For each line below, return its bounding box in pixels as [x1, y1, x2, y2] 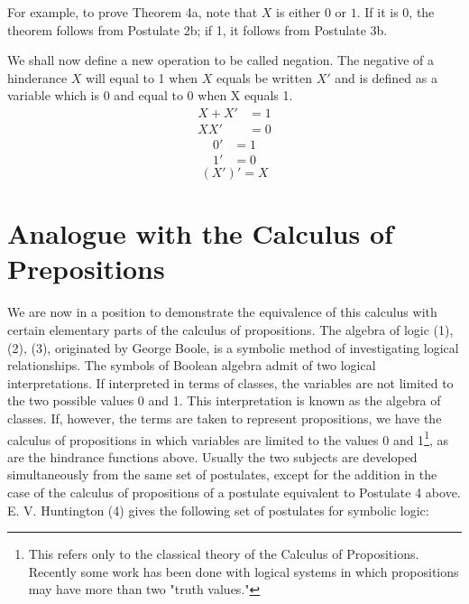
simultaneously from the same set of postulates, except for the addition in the [7, 465, 437, 484]
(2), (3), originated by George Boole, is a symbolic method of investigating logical [7, 338, 459, 357]
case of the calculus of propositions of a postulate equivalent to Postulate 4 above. [7, 483, 461, 501]
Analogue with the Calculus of [7, 215, 393, 252]
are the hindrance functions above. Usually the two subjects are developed [7, 447, 418, 466]
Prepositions [7, 250, 165, 287]
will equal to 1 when [86, 68, 198, 87]
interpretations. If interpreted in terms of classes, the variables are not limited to [7, 373, 454, 392]
